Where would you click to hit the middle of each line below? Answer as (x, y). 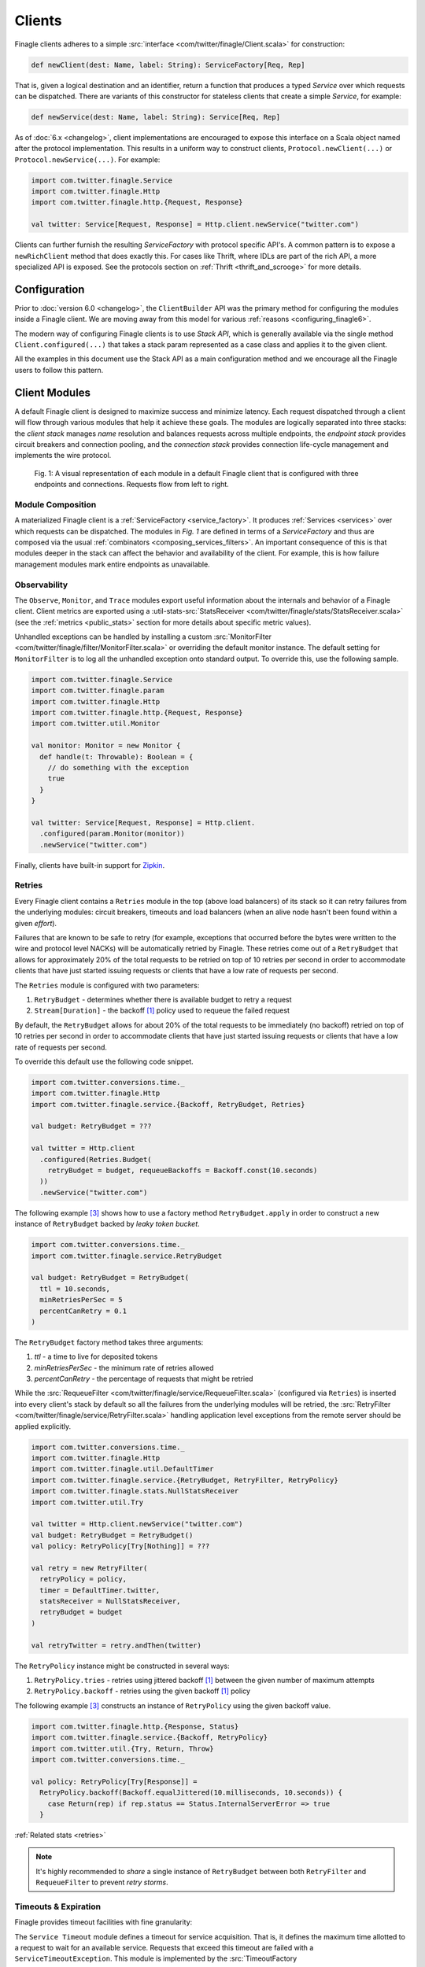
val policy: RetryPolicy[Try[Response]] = (114, 1781)
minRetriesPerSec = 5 (81, 1300)
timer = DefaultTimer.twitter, (100, 1590)
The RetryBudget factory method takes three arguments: (109, 1342)
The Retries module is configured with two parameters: (107, 985)
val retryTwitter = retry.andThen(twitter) (116, 1645)
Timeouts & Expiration (58, 1906)
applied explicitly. (43, 1426)
